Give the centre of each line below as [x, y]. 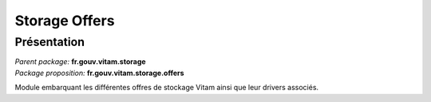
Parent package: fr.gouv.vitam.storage [81, 62]
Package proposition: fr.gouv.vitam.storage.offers [99, 73]
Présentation [50, 42]
